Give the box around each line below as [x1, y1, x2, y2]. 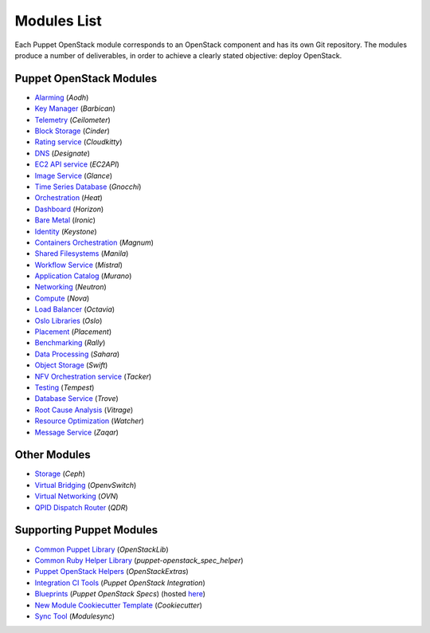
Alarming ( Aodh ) [34, 92, 89, 102]
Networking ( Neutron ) [34, 282, 107, 292]
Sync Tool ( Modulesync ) [34, 611, 115, 621]
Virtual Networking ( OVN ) [34, 491, 119, 501]
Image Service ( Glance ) [34, 171, 113, 180]
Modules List [14, 12, 103, 29]
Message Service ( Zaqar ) [34, 427, 119, 437]
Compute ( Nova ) [34, 293, 90, 303]
